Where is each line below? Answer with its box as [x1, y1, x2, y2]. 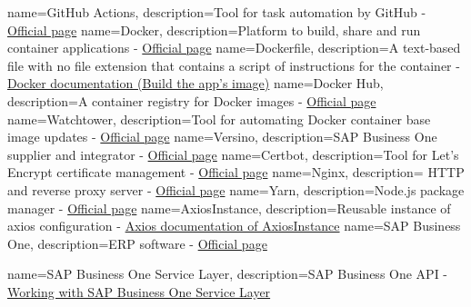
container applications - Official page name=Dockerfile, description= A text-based [7, 38, 461, 57]
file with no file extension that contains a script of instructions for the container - [7, 55, 460, 74]
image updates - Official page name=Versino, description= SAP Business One [7, 127, 437, 146]
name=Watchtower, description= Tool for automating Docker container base [7, 109, 431, 128]
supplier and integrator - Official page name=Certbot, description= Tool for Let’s [7, 144, 459, 163]
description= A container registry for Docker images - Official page [7, 91, 376, 110]
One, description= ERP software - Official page [7, 233, 267, 253]
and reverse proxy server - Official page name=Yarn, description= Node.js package [7, 180, 465, 199]
